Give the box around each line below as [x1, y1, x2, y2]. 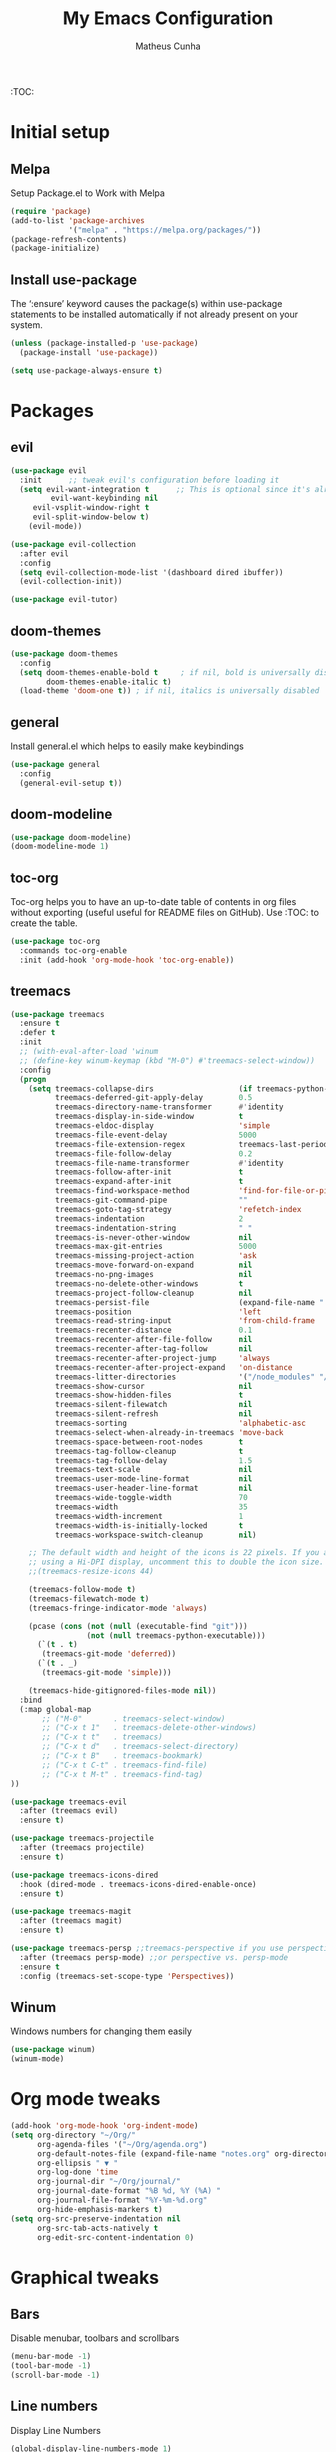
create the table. [10, 917, 78, 929]
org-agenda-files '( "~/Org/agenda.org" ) [36, 2139, 208, 2149]
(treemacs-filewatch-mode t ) [28, 1593, 150, 1604]
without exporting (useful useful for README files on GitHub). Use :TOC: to [10, 907, 320, 919]
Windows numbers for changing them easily [10, 2025, 193, 2037]
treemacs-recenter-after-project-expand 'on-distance [54, 1362, 293, 1372]
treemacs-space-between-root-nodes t [54, 1437, 244, 1447]
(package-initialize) [10, 243, 101, 254]
